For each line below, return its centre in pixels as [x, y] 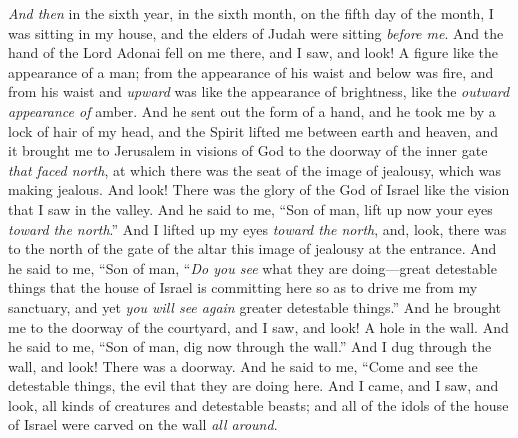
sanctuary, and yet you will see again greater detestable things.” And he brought [255, 306]
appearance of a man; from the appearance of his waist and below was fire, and [251, 71]
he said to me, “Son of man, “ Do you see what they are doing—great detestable [252, 267]
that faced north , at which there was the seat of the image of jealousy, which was [254, 169]
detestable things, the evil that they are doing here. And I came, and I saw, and [253, 385]
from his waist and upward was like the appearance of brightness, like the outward [259, 91]
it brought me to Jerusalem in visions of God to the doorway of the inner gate [248, 150]
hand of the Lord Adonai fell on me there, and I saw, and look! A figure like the [253, 52]
